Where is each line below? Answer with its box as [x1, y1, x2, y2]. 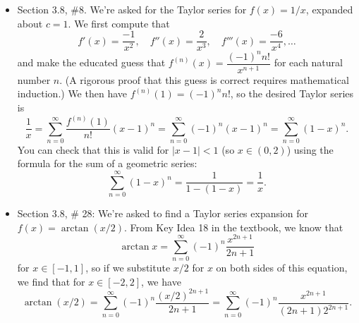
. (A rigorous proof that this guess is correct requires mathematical [59, 72, 349, 87]
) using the [286, 142, 334, 157]
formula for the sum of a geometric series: [17, 156, 197, 171]
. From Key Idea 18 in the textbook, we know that [123, 219, 343, 234]
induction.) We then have [17, 86, 127, 101]
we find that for [17, 274, 85, 288]
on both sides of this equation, [216, 260, 348, 275]
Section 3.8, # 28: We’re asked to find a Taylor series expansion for [17, 206, 309, 221]
